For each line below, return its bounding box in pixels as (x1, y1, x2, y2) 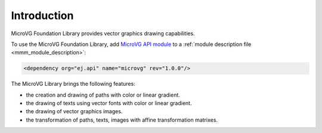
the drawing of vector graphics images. (26, 108, 123, 115)
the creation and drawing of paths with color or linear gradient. (26, 91, 180, 98)
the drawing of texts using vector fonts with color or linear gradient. (26, 100, 192, 107)
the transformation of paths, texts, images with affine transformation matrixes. (26, 116, 218, 123)
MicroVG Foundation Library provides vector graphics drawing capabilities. (11, 30, 195, 37)
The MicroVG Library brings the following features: (11, 81, 135, 88)
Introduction (11, 9, 74, 22)
